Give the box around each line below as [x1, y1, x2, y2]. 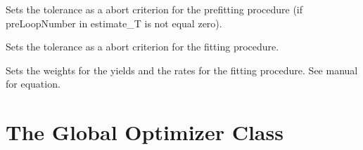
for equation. [6, 76, 60, 91]
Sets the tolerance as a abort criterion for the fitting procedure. [6, 39, 279, 54]
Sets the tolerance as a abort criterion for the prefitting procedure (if [6, 2, 303, 16]
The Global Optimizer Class [6, 118, 284, 146]
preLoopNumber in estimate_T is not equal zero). [6, 15, 222, 30]
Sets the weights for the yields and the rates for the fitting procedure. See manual [6, 62, 358, 77]
